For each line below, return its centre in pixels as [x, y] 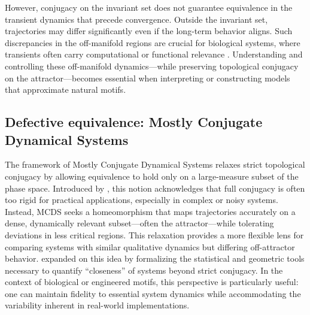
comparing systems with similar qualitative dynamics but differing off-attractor [150, 246]
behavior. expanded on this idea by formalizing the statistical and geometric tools [155, 258]
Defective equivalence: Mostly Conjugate [134, 122]
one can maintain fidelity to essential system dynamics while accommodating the [153, 293]
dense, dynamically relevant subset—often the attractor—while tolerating [139, 223]
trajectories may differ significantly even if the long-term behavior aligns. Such [149, 31]
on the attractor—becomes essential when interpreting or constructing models [148, 78]
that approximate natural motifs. [66, 90]
